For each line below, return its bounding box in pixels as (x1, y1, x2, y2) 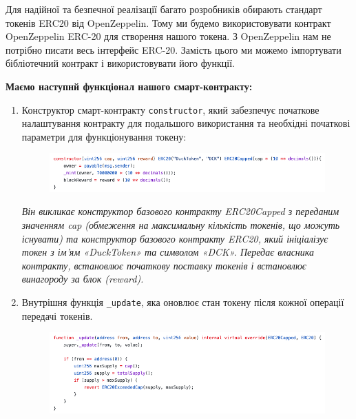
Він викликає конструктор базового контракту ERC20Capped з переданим (21, 204, 339, 218)
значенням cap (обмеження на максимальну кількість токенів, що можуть (21, 218, 340, 232)
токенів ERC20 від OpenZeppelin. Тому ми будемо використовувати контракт (6, 15, 331, 30)
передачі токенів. (21, 308, 93, 323)
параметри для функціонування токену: (21, 129, 187, 143)
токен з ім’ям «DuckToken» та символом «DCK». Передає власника (21, 245, 314, 259)
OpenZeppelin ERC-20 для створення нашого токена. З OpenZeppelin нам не (6, 29, 331, 43)
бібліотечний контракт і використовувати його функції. (6, 56, 235, 70)
